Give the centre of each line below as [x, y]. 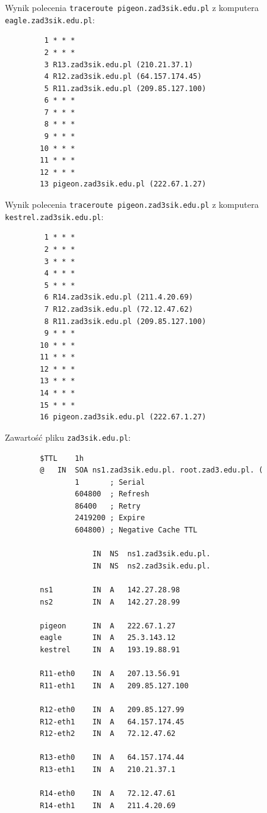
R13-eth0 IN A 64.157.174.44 [112, 758]
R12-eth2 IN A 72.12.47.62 [108, 734]
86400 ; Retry [108, 506]
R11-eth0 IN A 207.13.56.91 [110, 674]
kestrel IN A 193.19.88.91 [110, 650]
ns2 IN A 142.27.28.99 [110, 602]
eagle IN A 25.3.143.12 [108, 638]
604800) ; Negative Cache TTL [136, 530]
